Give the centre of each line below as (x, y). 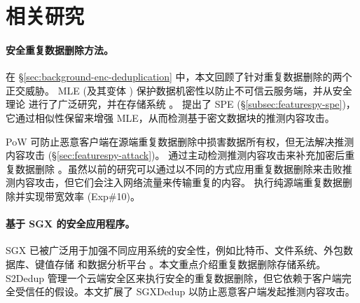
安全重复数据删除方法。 (60, 49)
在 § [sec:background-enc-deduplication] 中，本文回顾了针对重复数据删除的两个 (179, 77)
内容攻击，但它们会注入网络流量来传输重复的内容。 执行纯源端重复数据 (179, 182)
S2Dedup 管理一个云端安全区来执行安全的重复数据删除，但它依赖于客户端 (174, 277)
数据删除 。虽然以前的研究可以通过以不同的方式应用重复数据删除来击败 (179, 168)
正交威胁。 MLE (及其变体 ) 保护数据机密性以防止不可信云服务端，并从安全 (179, 90)
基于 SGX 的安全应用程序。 (70, 224)
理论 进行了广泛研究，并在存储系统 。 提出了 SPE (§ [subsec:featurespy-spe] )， (181, 104)
